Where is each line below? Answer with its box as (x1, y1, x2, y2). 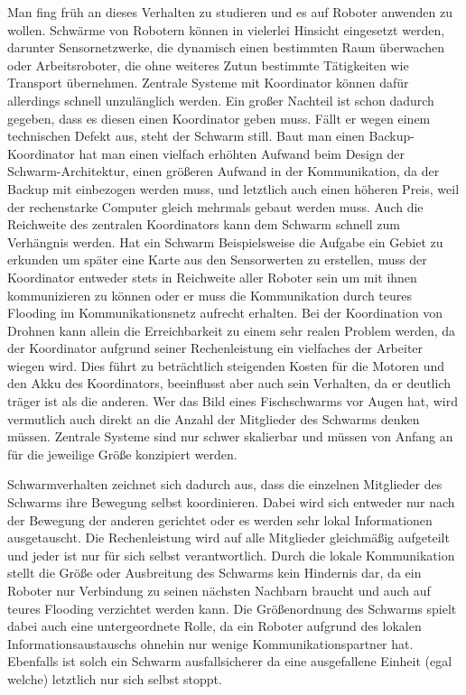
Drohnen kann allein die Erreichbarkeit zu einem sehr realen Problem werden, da (7, 320, 456, 339)
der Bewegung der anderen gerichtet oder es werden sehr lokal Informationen (7, 510, 433, 529)
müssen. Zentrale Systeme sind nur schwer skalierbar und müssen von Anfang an (7, 427, 453, 446)
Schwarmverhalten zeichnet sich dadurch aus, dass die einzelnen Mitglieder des (7, 475, 443, 494)
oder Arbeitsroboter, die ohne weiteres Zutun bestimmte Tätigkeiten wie (7, 55, 409, 74)
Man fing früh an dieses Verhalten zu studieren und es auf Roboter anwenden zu (7, 3, 453, 21)
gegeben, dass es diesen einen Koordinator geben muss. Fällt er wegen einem (7, 108, 431, 127)
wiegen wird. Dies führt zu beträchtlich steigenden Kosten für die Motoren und (7, 356, 445, 375)
